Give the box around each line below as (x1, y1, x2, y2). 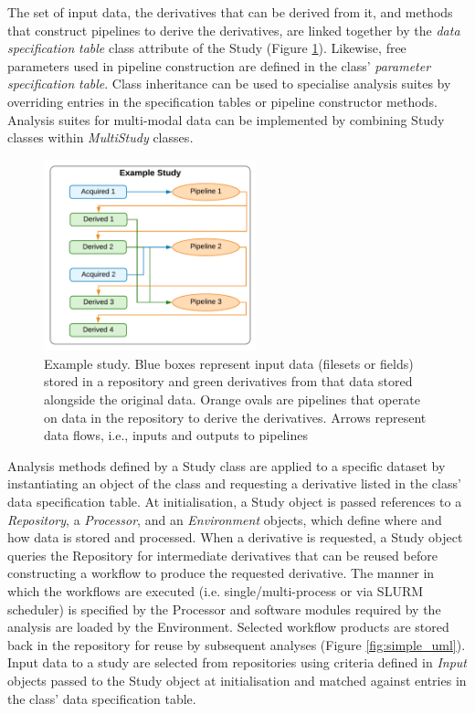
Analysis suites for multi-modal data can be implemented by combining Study (7, 110, 445, 129)
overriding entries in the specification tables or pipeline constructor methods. (7, 91, 438, 110)
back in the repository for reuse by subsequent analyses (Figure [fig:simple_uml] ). (7, 635, 466, 654)
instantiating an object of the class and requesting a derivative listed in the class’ (7, 474, 461, 493)
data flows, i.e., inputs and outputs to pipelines (44, 425, 308, 445)
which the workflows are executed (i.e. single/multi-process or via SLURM (7, 581, 424, 600)
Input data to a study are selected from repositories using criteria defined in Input (7, 653, 467, 672)
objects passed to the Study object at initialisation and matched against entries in (7, 670, 467, 689)
